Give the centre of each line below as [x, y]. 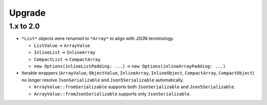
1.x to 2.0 [24, 26]
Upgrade [27, 13]
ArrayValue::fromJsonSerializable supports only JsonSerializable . [112, 94]
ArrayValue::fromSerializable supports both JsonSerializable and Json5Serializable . [134, 87]
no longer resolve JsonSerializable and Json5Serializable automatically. [103, 80]
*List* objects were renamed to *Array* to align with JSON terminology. [98, 38]
